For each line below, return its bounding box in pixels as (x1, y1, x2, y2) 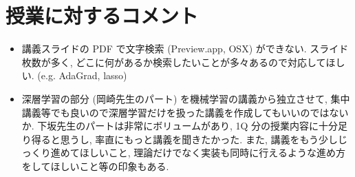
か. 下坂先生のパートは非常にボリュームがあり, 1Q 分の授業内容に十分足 (21, 118, 348, 133)
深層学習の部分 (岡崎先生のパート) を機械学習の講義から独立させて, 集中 (21, 91, 350, 105)
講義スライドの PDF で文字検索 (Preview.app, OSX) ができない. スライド (21, 41, 349, 56)
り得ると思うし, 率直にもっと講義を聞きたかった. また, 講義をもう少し (21, 132, 338, 146)
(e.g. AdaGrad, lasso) (37, 68, 127, 83)
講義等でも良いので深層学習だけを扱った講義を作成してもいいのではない (21, 105, 349, 119)
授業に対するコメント (6, 1, 199, 30)
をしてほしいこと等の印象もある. (21, 158, 169, 173)
